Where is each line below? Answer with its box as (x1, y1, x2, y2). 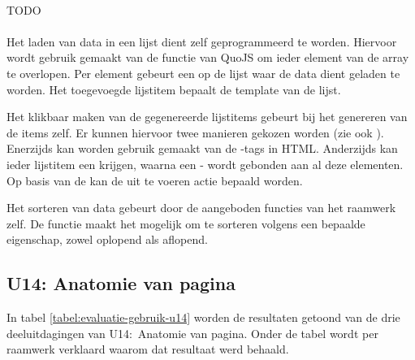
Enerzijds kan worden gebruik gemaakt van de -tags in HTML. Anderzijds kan (6, 140, 398, 157)
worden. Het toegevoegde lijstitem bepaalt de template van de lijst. (6, 80, 341, 98)
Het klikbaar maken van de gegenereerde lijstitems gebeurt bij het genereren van (6, 108, 408, 125)
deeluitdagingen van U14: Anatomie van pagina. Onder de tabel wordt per (6, 324, 378, 341)
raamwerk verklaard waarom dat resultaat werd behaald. (6, 340, 289, 358)
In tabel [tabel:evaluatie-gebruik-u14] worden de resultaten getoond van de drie (6, 309, 400, 326)
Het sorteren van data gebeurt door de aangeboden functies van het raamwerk (6, 199, 396, 216)
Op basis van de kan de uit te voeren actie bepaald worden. (6, 171, 303, 189)
